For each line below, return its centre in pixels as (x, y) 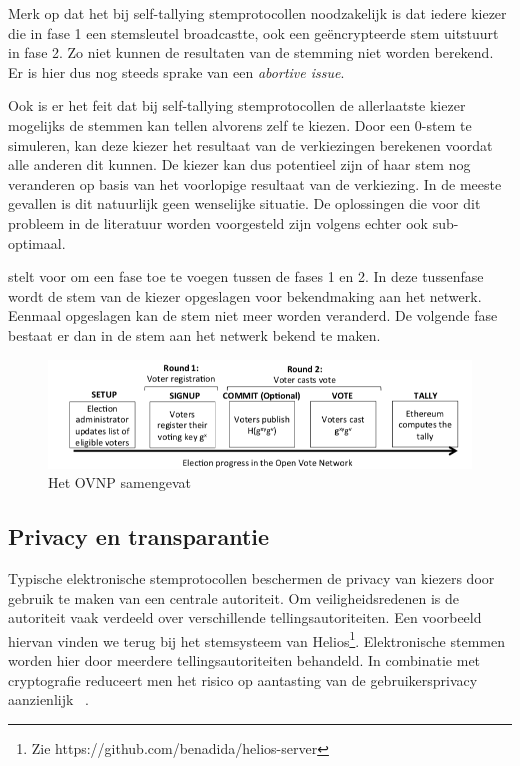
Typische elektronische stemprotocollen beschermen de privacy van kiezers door (251, 577)
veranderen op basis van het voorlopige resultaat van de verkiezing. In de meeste (255, 183)
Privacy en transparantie (139, 536)
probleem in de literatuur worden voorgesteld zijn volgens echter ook (218, 222)
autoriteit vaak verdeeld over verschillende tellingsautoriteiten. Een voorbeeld (245, 617)
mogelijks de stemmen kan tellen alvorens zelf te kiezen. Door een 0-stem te (240, 124)
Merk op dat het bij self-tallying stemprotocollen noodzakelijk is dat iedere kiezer (257, 13)
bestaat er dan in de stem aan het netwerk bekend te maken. (194, 334)
